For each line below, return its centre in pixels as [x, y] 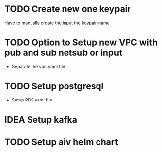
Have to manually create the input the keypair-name [57, 23]
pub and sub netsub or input [64, 53]
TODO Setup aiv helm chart [62, 142]
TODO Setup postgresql [54, 86]
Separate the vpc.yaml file [38, 66]
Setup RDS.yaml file [32, 100]
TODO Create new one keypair [68, 9]
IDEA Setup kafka [41, 120]
